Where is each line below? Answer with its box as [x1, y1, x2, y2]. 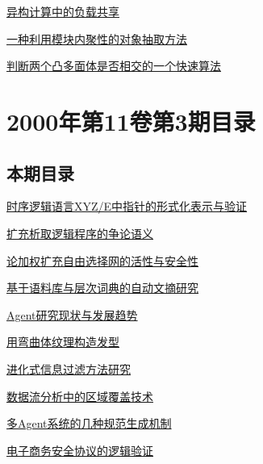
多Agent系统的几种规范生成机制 [6, 415, 172, 432]
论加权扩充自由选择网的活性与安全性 [6, 252, 198, 269]
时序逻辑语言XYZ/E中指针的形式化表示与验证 [6, 198, 248, 215]
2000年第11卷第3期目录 [6, 104, 256, 137]
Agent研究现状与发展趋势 [6, 306, 138, 323]
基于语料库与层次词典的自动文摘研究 [6, 279, 198, 296]
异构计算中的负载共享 [6, 3, 119, 19]
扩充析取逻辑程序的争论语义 [6, 224, 153, 241]
